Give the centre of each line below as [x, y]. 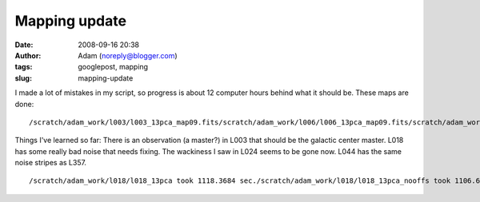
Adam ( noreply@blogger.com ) [128, 55]
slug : [23, 78]
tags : [24, 67]
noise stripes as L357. [51, 163]
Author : [28, 55]
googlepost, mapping [113, 67]
